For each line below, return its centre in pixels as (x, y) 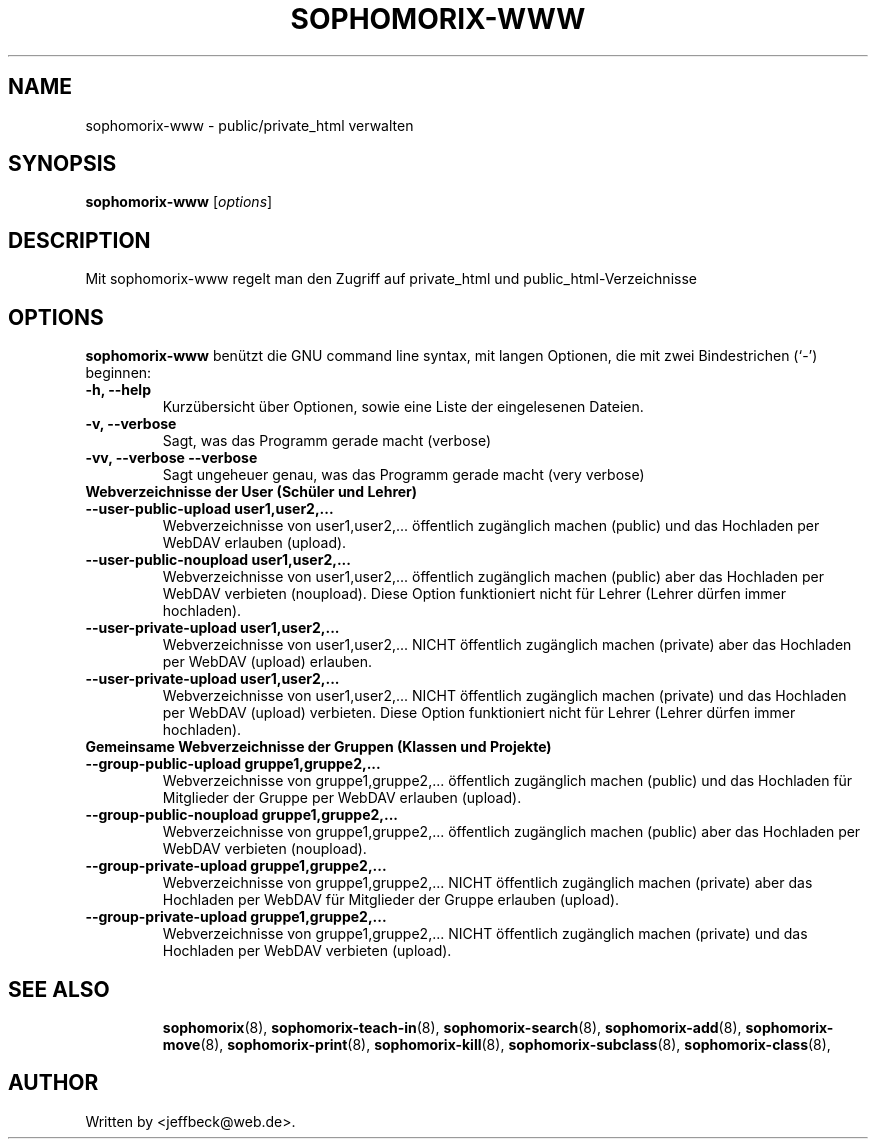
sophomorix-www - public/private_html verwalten (249, 125)
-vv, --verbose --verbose (171, 458)
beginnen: (118, 373)
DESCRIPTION (79, 240)
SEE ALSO (59, 989)
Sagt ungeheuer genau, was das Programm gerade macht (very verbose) (403, 475)
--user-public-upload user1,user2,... (209, 509)
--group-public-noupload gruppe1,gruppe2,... (242, 815)
